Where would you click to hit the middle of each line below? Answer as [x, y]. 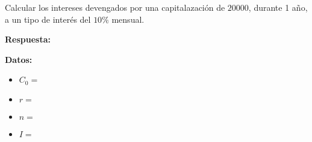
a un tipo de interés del [48, 19]
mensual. [128, 19]
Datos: [19, 59]
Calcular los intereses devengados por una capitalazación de [115, 7]
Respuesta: [28, 39]
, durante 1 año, [278, 7]
